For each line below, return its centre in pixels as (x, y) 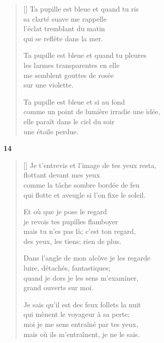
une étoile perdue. (51, 131)
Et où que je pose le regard (65, 211)
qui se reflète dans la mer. (63, 38)
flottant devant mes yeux (62, 175)
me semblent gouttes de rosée (68, 75)
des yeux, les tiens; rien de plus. (72, 241)
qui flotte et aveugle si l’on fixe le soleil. (85, 194)
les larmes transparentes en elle (71, 65)
